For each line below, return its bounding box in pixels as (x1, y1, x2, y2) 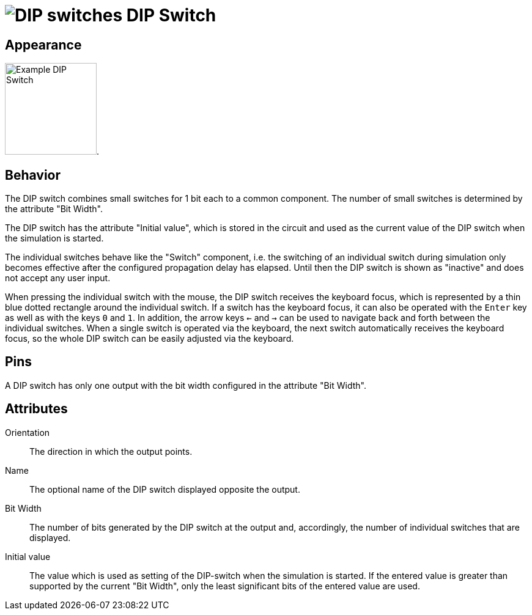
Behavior (5, 167, 61, 183)
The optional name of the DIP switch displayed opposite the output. (29, 484, 300, 495)
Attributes (5, 401, 68, 417)
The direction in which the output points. (29, 446, 193, 457)
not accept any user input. (5, 273, 111, 284)
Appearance (5, 37, 82, 53)
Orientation (5, 427, 50, 438)
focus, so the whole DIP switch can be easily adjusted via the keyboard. (5, 333, 294, 344)
